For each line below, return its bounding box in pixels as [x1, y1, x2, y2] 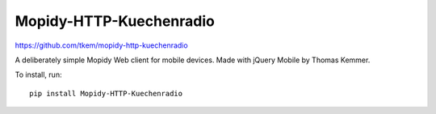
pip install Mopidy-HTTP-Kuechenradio [29, 89, 183, 98]
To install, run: [15, 70, 62, 80]
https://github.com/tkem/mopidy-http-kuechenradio [15, 40, 189, 50]
